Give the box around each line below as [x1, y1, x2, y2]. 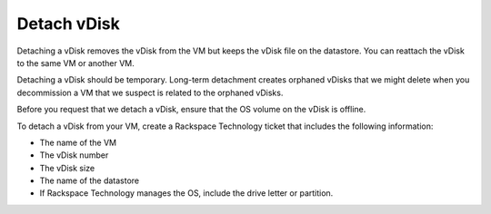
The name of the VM [39, 137, 117, 148]
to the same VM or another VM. [16, 57, 135, 68]
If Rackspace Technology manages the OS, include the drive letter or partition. [39, 188, 334, 199]
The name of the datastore [39, 175, 140, 186]
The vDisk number [39, 150, 109, 160]
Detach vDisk [16, 14, 120, 34]
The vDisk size [39, 162, 95, 173]
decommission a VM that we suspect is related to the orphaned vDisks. [16, 87, 284, 98]
